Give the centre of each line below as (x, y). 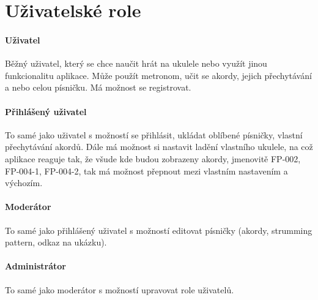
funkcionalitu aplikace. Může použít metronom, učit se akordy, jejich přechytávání (158, 75)
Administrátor (35, 266)
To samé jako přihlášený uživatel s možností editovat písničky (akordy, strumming (159, 230)
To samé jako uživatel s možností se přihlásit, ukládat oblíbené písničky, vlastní (154, 134)
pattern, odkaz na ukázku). (56, 242)
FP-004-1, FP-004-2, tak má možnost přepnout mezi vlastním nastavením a (146, 171)
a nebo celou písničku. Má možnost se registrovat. (98, 87)
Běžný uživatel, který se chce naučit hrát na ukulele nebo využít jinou (136, 63)
